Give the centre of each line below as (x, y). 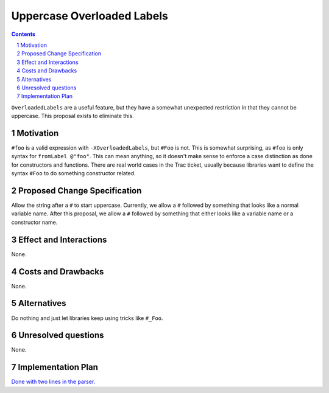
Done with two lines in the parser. (53, 382)
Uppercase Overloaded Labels (90, 16)
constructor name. (34, 222)
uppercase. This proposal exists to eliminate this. (73, 116)
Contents (23, 34)
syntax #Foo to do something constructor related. (74, 173)
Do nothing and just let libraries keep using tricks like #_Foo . (87, 318)
